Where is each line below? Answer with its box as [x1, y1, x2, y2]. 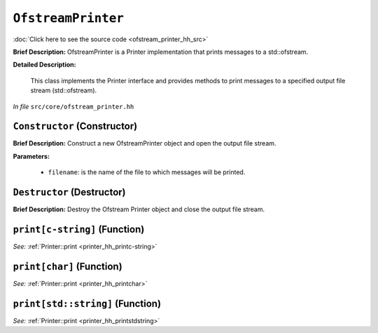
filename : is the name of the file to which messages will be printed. [48, 168, 246, 176]
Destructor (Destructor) [13, 186, 126, 198]
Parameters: [13, 152, 50, 160]
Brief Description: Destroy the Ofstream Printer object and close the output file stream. [13, 205, 265, 213]
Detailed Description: [13, 60, 76, 69]
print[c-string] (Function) [13, 223, 145, 235]
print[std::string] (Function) [13, 297, 161, 309]
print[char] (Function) [13, 260, 122, 272]
